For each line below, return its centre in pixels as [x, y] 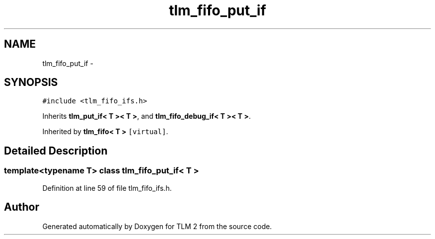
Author [22, 207]
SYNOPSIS [31, 82]
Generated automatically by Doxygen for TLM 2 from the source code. [157, 226]
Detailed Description [56, 151]
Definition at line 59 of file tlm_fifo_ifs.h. [107, 188]
